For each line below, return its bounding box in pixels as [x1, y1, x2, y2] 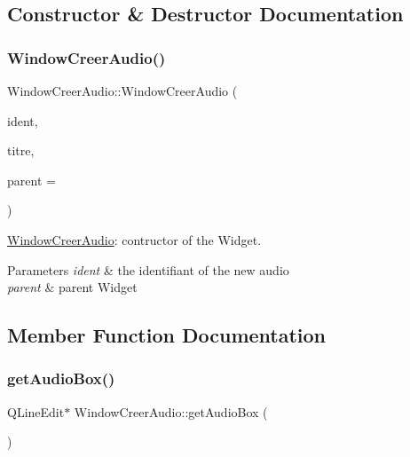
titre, [7, 141, 35, 160]
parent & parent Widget [7, 278, 138, 296]
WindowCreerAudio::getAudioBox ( [74, 402, 268, 421]
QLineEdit [7, 402, 65, 421]
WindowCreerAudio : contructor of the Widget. [7, 230, 262, 248]
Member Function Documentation [7, 321, 327, 349]
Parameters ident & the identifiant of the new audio [7, 260, 289, 279]
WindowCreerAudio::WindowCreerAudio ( [7, 82, 238, 99]
